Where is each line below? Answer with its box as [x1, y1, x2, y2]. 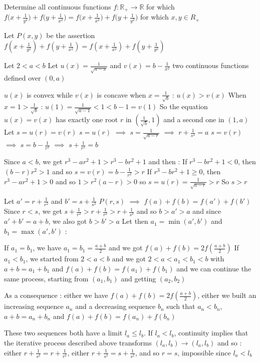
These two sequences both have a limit [4, 327, 123, 338]
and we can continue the [176, 263, 251, 273]
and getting [121, 273, 156, 283]
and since [192, 206, 221, 216]
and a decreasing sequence [75, 301, 156, 311]
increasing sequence [4, 301, 64, 311]
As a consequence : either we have [4, 290, 108, 300]
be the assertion [46, 30, 95, 40]
